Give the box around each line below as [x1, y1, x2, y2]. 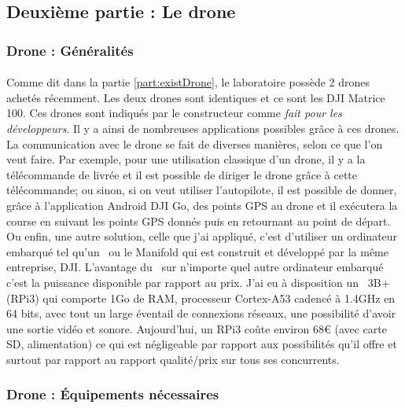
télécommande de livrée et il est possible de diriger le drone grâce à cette [6, 166, 358, 182]
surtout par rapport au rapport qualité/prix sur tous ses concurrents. [6, 351, 340, 367]
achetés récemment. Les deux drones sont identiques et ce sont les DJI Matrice [6, 89, 385, 105]
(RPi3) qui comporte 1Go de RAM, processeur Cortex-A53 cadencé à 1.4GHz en [6, 289, 396, 306]
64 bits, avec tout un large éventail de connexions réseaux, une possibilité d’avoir [6, 305, 396, 322]
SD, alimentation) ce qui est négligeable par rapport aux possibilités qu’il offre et [6, 336, 397, 352]
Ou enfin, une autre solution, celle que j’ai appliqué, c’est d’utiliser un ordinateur [6, 228, 398, 244]
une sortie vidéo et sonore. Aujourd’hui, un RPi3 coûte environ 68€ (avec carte [6, 320, 387, 336]
